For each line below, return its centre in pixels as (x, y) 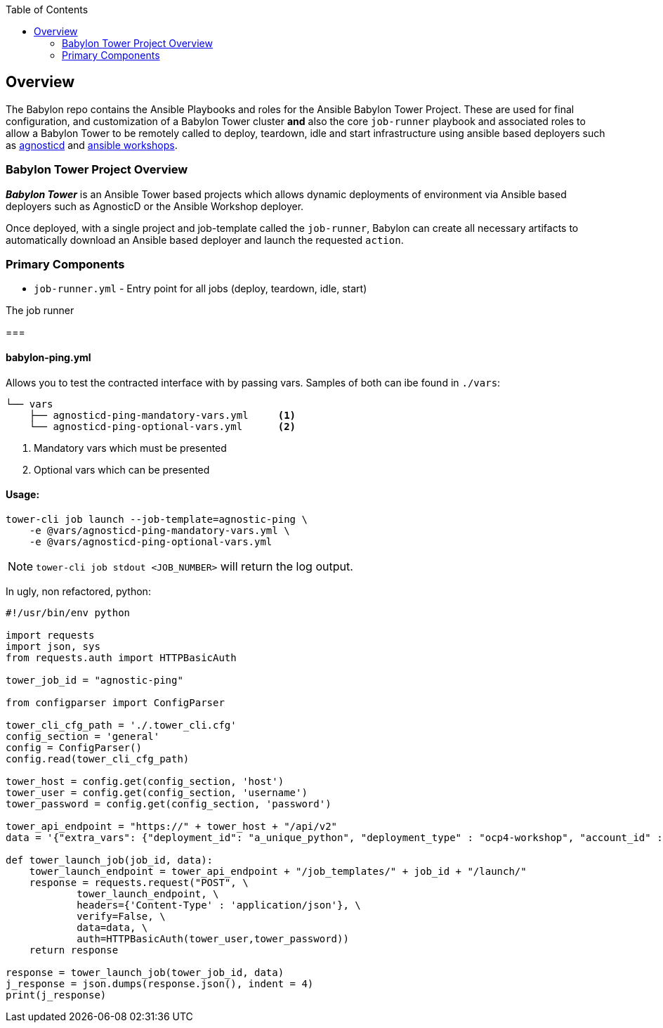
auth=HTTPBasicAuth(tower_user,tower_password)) (213, 938)
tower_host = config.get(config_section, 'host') (145, 781)
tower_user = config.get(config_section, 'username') (157, 792)
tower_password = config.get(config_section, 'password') (169, 803)
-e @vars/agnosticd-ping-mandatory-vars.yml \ (159, 530)
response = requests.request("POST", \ (139, 882)
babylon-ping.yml (48, 357)
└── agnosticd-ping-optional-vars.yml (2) (163, 426)
